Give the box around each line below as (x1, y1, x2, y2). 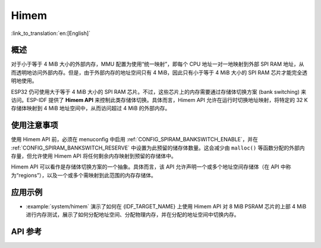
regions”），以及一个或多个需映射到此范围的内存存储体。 (18, 171, 157, 179)
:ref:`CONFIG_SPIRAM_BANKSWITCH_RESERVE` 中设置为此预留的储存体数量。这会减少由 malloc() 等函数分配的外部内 (11, 144, 305, 151)
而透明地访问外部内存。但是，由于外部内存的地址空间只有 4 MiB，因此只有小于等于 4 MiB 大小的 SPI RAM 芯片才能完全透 (11, 69, 307, 76)
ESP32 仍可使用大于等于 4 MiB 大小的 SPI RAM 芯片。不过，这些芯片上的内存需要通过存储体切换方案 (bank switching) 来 (11, 88, 307, 95)
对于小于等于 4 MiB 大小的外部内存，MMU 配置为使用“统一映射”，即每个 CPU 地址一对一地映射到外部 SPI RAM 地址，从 (11, 61, 304, 68)
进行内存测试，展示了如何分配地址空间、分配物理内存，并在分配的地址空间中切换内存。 (26, 211, 240, 218)
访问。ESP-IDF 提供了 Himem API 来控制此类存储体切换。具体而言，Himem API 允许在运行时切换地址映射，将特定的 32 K (11, 97, 309, 104)
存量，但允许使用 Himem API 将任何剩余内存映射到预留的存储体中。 (11, 152, 177, 160)
